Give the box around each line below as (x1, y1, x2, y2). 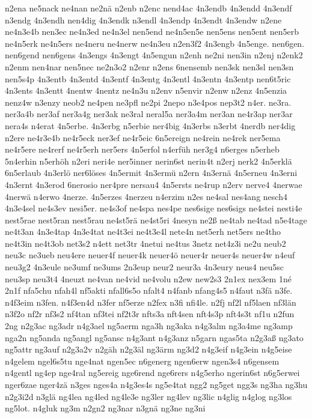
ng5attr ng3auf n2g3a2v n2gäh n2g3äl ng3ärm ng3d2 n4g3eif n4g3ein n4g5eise (5, 343, 292, 356)
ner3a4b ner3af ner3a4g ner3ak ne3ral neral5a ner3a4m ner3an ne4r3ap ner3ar (5, 108, 293, 120)
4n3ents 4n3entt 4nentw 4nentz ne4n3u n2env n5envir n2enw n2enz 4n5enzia (5, 84, 287, 97)
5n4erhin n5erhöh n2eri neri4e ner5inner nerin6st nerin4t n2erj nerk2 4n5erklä (5, 154, 292, 167)
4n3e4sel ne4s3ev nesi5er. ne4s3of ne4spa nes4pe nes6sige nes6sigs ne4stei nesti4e (5, 202, 302, 214)
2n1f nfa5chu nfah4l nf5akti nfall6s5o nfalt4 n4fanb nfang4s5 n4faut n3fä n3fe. (5, 284, 293, 297)
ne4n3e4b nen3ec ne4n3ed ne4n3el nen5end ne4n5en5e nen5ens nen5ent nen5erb (5, 25, 299, 38)
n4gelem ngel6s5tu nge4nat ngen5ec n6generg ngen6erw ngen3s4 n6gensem (5, 354, 280, 367)
